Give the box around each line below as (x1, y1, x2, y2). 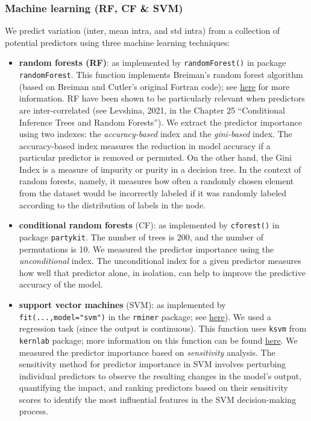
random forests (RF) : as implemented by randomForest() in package (19, 56, 286, 69)
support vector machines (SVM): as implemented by (19, 298, 226, 310)
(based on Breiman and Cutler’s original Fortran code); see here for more (19, 80, 290, 92)
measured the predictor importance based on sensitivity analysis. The (19, 345, 275, 358)
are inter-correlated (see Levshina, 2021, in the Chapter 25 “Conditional (19, 103, 285, 116)
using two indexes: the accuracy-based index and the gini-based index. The (19, 127, 292, 140)
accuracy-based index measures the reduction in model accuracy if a (19, 139, 271, 152)
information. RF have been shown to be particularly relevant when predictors (19, 92, 305, 104)
